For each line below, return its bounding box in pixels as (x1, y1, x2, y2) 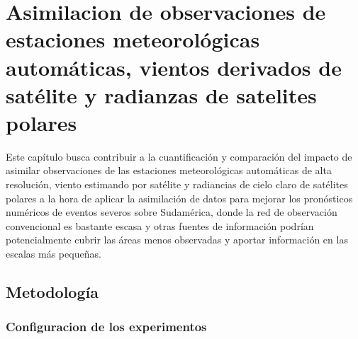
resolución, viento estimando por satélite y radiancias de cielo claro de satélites (6, 177, 348, 192)
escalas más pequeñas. (6, 246, 101, 261)
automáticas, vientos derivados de (6, 52, 342, 81)
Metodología (6, 281, 99, 303)
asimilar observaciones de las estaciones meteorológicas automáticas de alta (6, 163, 332, 178)
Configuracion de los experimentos (6, 318, 207, 335)
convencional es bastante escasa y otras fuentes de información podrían (6, 218, 314, 233)
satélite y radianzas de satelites (6, 80, 317, 109)
